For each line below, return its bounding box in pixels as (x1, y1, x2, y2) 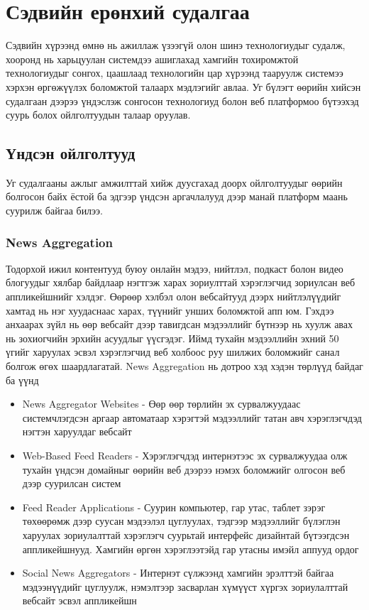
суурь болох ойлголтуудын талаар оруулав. (6, 107, 191, 122)
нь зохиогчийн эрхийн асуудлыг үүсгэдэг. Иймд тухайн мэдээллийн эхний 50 (6, 330, 339, 345)
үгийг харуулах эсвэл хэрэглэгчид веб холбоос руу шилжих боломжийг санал (6, 344, 340, 359)
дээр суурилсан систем (22, 476, 121, 491)
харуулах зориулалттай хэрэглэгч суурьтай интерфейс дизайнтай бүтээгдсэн (22, 527, 350, 542)
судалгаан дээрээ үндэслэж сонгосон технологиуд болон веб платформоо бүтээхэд (6, 93, 359, 108)
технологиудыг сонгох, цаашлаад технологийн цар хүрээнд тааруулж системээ (6, 65, 343, 80)
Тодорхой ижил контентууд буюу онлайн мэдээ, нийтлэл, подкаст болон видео (6, 261, 343, 276)
